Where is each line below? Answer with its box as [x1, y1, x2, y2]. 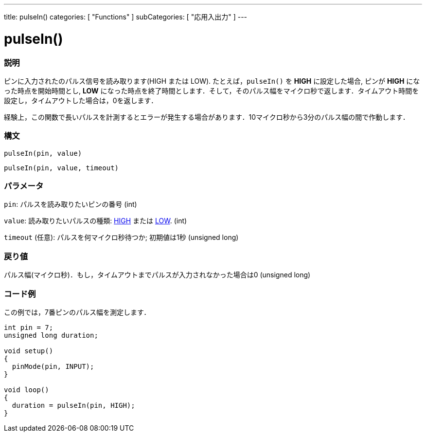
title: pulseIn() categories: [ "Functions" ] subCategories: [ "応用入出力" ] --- [4, 13, 248, 21]
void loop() [4, 385, 49, 394]
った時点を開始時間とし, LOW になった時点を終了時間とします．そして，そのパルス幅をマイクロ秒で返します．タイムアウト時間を [4, 86, 419, 95]
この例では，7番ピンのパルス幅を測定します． [4, 308, 151, 316]
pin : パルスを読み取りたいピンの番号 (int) [4, 200, 137, 209]
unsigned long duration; [4, 331, 98, 339]
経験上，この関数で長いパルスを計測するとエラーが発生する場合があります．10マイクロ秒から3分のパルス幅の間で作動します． [4, 112, 409, 121]
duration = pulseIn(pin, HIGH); [12, 401, 135, 409]
